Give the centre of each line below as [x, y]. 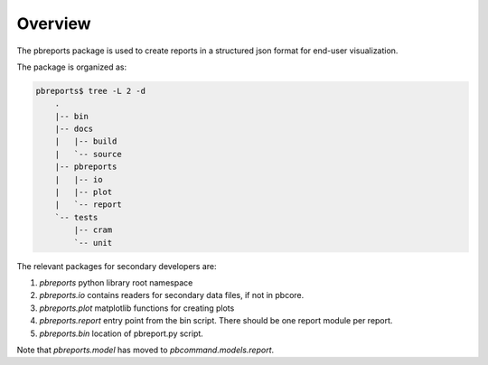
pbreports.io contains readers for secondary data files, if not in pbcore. [172, 295]
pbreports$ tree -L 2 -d [91, 91]
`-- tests [76, 217]
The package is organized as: [71, 67]
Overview [54, 23]
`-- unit [93, 243]
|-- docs [74, 129]
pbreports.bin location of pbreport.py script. [121, 333]
